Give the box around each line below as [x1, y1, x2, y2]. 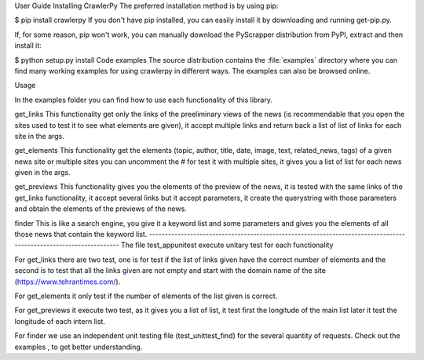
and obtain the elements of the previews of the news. [14, 204, 188, 213]
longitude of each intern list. [14, 316, 106, 325]
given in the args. [14, 168, 71, 177]
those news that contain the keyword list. [14, 230, 148, 239]
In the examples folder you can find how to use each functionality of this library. [14, 95, 273, 104]
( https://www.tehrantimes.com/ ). [14, 277, 121, 286]
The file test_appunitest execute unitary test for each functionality [120, 240, 334, 250]
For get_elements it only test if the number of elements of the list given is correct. [14, 291, 278, 300]
